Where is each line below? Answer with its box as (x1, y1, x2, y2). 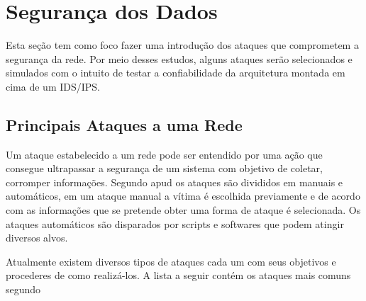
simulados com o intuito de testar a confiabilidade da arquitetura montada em (6, 65, 345, 80)
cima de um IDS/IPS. (6, 79, 100, 93)
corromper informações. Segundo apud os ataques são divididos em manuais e (6, 174, 343, 189)
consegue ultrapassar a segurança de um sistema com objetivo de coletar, (6, 161, 323, 176)
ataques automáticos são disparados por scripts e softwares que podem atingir (6, 216, 344, 231)
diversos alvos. (6, 230, 68, 245)
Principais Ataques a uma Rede (6, 113, 243, 135)
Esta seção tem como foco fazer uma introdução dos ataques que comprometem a (6, 38, 359, 52)
